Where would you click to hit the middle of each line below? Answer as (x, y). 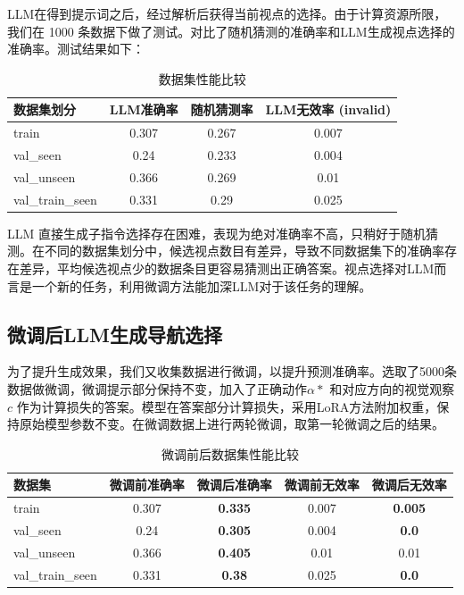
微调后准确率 (234, 485)
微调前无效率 (322, 485)
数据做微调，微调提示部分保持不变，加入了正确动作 (157, 389)
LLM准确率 (144, 109)
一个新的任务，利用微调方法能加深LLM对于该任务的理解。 (202, 285)
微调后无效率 (409, 485)
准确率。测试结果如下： (76, 49)
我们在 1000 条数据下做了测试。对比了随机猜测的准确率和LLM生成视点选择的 (231, 31)
